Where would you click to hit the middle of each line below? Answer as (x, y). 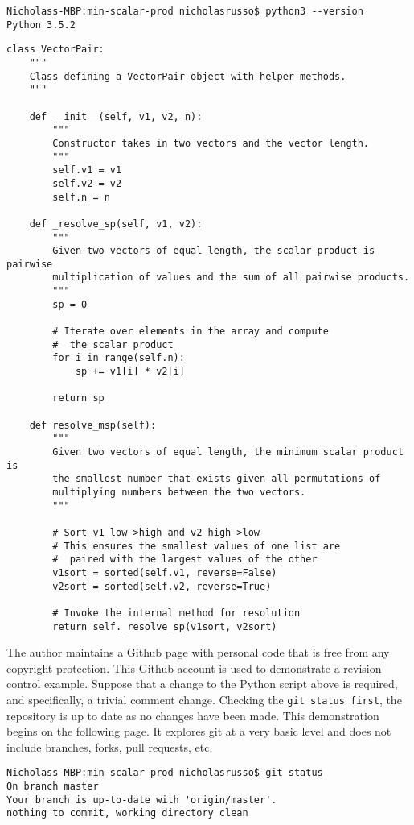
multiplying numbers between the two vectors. (179, 492)
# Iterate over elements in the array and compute (191, 332)
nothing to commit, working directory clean (127, 813)
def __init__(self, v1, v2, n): (116, 116)
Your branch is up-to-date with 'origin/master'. (142, 800)
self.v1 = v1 (87, 170)
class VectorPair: (55, 50)
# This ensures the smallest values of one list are (197, 546)
